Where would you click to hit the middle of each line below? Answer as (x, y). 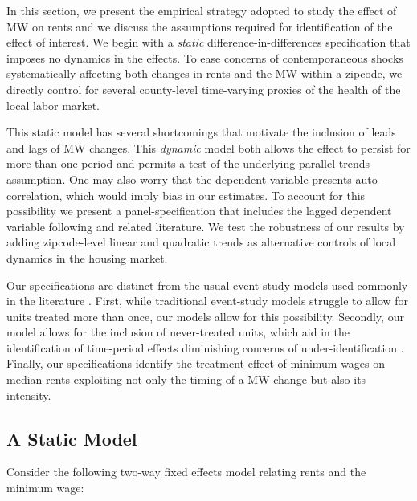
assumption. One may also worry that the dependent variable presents (179, 179)
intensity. (29, 395)
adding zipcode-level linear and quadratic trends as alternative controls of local (201, 242)
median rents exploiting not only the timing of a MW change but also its (186, 379)
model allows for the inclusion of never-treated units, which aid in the (178, 332)
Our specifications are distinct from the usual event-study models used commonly (207, 285)
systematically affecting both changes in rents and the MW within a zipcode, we (204, 73)
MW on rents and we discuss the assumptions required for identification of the (200, 26)
